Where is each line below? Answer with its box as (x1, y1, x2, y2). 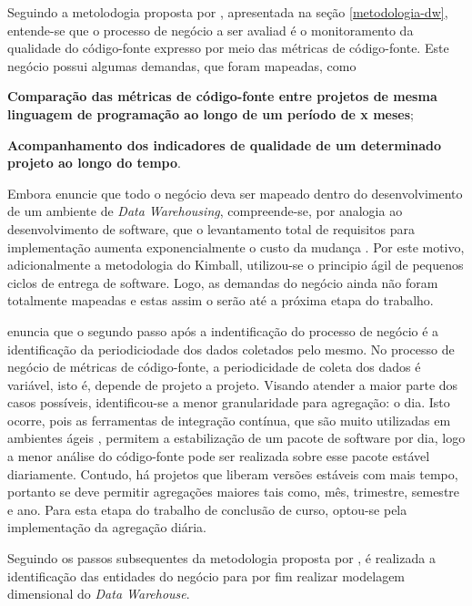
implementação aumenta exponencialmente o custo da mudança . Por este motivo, (7, 237, 465, 256)
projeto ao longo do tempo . (7, 153, 181, 172)
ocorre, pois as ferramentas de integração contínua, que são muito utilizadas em (7, 410, 451, 429)
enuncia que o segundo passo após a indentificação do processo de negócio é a (7, 321, 439, 340)
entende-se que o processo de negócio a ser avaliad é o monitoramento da (7, 20, 414, 39)
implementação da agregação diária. (7, 518, 207, 537)
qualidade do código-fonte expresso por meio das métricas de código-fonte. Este (7, 38, 449, 57)
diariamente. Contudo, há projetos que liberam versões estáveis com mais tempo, (7, 464, 458, 483)
